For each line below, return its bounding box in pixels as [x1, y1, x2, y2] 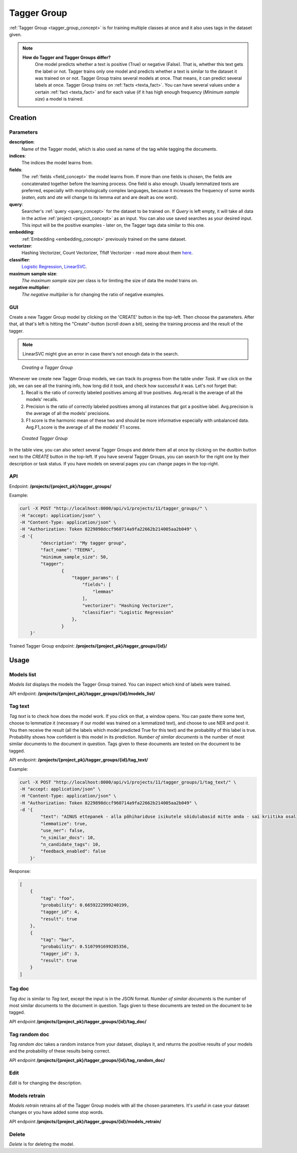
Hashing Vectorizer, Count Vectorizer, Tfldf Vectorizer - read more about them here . [21, 250, 193, 256]
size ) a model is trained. [35, 96, 84, 102]
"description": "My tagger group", [40, 540, 127, 546]
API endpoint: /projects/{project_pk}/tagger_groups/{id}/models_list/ [9, 691, 155, 697]
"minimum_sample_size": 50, [40, 554, 109, 559]
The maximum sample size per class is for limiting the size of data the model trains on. [21, 278, 198, 284]
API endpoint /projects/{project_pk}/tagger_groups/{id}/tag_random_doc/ [9, 1057, 165, 1063]
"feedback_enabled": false [40, 849, 106, 854]
